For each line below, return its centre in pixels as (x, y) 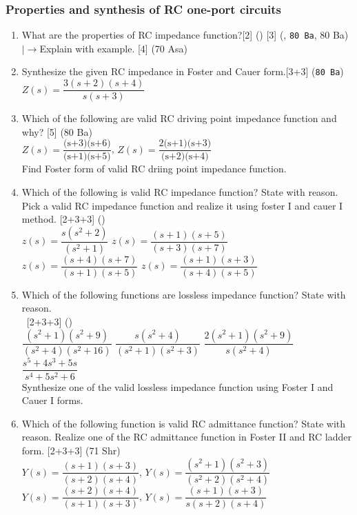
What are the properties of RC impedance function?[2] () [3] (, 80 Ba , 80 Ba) (185, 35)
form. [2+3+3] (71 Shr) (71, 450)
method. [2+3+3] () (63, 219)
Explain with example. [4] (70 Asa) (113, 48)
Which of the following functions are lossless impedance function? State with (184, 294)
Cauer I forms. (52, 400)
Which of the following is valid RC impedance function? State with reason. (180, 192)
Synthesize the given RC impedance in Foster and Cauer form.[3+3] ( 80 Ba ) (183, 71)
